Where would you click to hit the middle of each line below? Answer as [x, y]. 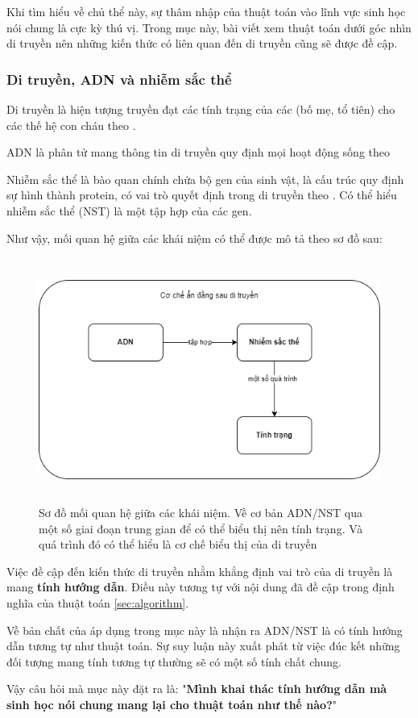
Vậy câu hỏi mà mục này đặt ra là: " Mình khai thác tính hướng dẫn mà [197, 689]
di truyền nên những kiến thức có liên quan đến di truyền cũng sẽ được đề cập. [202, 43]
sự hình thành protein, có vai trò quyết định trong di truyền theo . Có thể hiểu [202, 195]
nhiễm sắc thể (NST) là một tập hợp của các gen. [129, 210]
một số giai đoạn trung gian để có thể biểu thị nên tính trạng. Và [201, 528]
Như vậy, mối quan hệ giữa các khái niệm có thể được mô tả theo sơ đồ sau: [195, 238]
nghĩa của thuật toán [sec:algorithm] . [98, 603]
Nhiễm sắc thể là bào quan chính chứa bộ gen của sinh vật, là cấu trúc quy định [205, 179]
